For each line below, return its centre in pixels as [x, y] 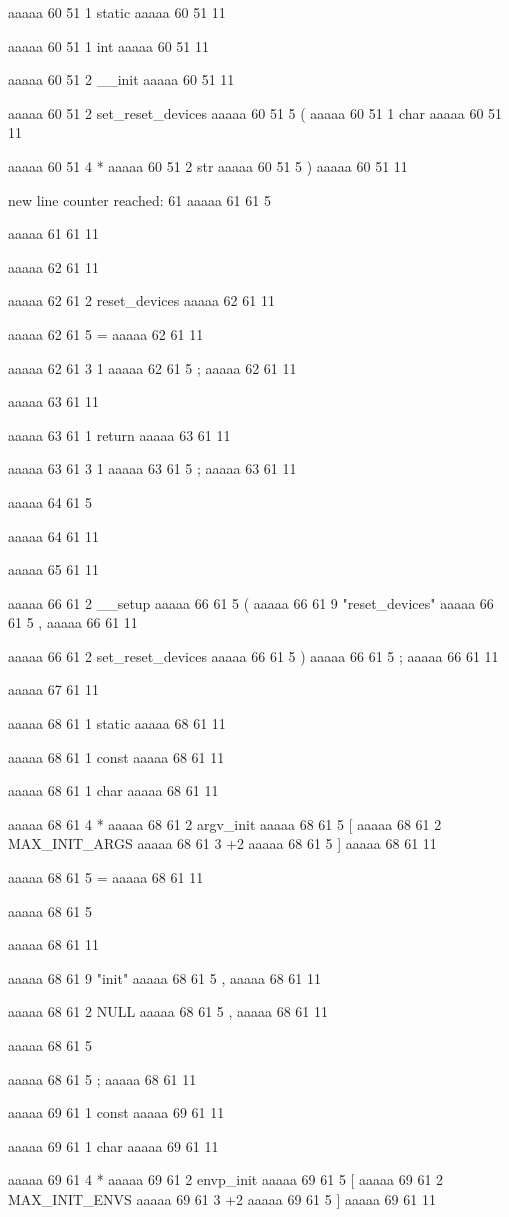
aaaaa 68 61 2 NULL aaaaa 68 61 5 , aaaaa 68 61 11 [168, 1011]
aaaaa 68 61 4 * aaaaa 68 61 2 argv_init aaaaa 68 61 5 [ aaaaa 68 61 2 [225, 823]
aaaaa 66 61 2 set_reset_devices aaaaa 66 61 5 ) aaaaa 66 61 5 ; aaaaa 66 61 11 [253, 655]
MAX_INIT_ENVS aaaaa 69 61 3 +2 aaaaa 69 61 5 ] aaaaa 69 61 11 [222, 1198]
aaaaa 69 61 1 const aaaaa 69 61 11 [116, 1112]
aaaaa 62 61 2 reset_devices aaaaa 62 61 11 [141, 300]
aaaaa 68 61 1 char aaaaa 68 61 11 [113, 790]
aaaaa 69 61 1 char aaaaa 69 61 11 [113, 1145]
